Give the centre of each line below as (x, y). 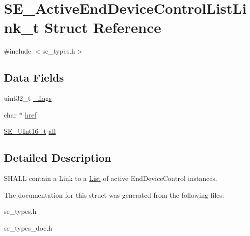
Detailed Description (58, 158)
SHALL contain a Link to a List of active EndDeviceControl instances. (111, 178)
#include (18, 51)
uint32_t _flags (28, 98)
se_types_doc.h (28, 227)
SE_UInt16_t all (30, 131)
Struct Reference (103, 27)
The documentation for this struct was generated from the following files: (114, 194)
